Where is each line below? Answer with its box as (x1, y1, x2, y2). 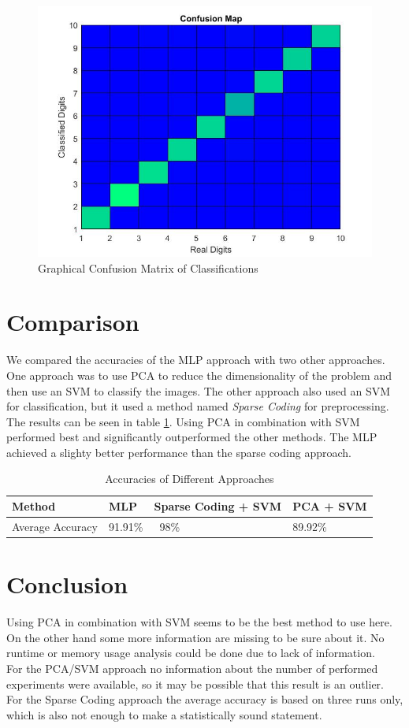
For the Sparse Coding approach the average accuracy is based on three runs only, (6, 691, 403, 708)
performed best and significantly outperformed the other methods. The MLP (6, 429, 377, 445)
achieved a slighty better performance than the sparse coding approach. (6, 444, 351, 460)
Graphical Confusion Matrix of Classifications (38, 259, 258, 276)
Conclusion (6, 568, 128, 600)
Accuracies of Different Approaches (105, 470, 274, 487)
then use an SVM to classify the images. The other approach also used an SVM (6, 382, 391, 399)
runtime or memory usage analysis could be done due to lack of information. (6, 644, 375, 661)
